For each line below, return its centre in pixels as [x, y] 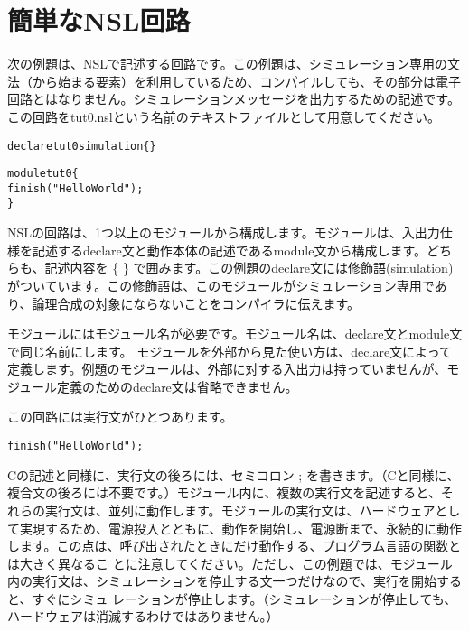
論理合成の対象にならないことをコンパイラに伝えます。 [196, 303]
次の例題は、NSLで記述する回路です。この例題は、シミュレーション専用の [228, 64]
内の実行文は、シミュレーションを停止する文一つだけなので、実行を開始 [222, 581]
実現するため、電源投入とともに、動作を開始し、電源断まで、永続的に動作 [241, 528]
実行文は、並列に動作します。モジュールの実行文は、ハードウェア [240, 510]
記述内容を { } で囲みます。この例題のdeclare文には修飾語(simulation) [249, 268]
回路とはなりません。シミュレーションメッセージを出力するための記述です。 [234, 99]
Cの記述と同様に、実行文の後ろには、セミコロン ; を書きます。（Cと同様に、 [234, 474]
